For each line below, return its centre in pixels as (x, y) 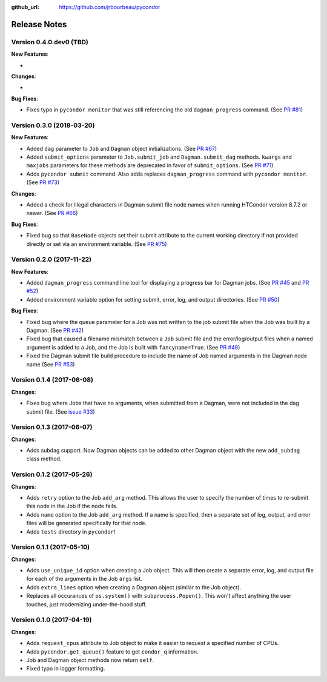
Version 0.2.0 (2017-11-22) (51, 259)
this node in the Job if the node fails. (72, 506)
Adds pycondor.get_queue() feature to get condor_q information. (113, 652)
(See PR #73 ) (43, 182)
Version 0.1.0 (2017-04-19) (51, 620)
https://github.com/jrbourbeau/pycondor (110, 7)
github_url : (25, 7)
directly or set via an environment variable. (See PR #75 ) (97, 244)
